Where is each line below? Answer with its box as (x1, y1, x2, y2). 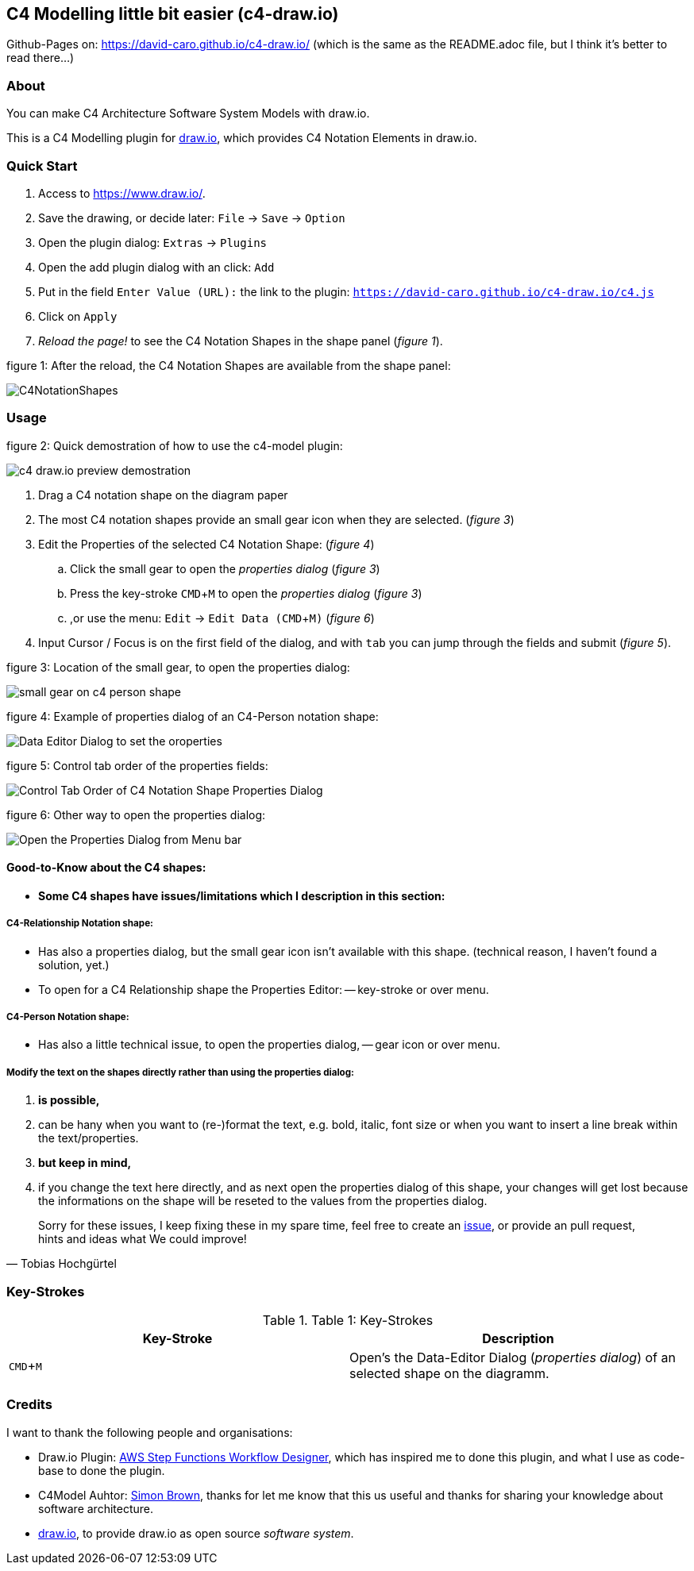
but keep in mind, (38, 1156, 132, 1170)
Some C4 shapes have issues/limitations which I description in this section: (38, 888, 445, 903)
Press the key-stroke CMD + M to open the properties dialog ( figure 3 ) (70, 586, 422, 600)
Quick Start (6, 157, 78, 174)
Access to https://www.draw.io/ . (38, 186, 206, 200)
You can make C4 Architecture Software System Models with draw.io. (6, 106, 370, 121)
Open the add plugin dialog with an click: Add (38, 260, 275, 274)
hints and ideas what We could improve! (38, 1232, 247, 1246)
